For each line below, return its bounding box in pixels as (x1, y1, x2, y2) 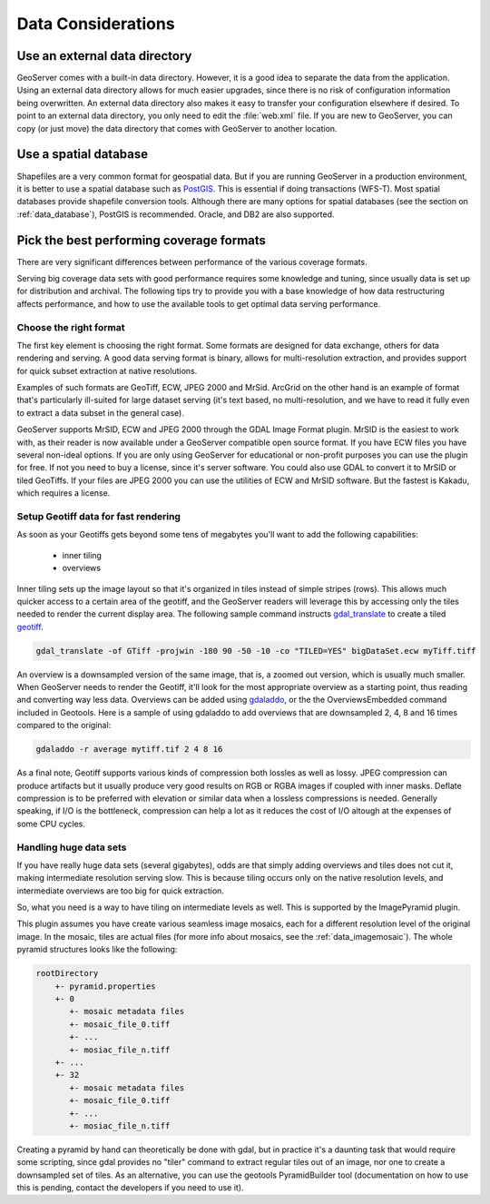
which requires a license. (16, 488, 111, 498)
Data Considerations (16, 14, 176, 34)
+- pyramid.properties (54, 981, 156, 992)
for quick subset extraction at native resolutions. (16, 365, 198, 376)
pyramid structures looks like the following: (16, 944, 178, 955)
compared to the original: (16, 720, 112, 731)
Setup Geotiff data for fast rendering (16, 509, 181, 522)
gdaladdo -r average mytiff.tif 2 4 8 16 (35, 745, 223, 755)
